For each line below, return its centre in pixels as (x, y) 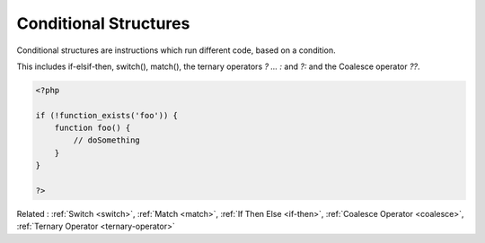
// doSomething (107, 140)
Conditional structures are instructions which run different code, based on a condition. (176, 50)
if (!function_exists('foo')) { (107, 115)
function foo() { (93, 128)
